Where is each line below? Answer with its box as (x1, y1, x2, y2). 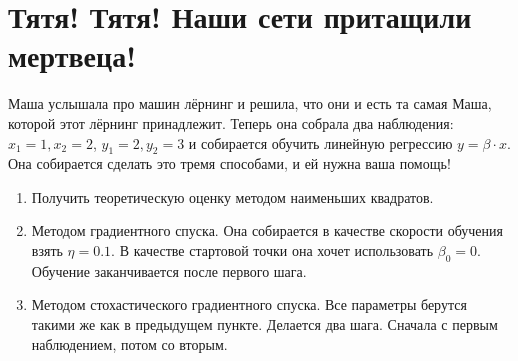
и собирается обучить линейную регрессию (188, 132, 453, 153)
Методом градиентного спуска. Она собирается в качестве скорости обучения (31, 220, 504, 241)
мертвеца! (8, 35, 136, 76)
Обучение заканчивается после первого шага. (31, 260, 307, 281)
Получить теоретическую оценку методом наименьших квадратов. (31, 186, 434, 207)
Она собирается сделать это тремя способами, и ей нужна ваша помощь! (8, 153, 451, 174)
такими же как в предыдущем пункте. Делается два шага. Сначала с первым (31, 314, 498, 335)
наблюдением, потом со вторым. (31, 333, 228, 354)
